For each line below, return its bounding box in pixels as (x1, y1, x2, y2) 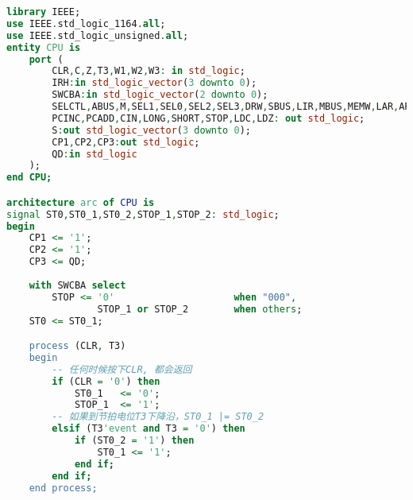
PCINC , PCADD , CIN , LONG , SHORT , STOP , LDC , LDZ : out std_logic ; (52, 112, 365, 124)
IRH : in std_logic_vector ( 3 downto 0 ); (52, 77, 257, 89)
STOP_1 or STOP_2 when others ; (97, 303, 303, 315)
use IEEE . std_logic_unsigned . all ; (6, 29, 189, 41)
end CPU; (6, 172, 52, 184)
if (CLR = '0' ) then (52, 375, 160, 387)
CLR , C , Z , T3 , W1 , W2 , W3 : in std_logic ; (52, 65, 245, 77)
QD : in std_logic (52, 148, 137, 160)
